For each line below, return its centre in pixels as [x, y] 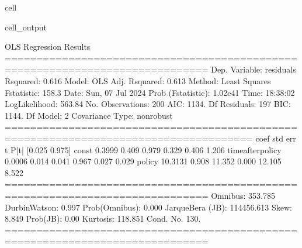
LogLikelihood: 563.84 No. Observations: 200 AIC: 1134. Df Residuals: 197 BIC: [148, 104]
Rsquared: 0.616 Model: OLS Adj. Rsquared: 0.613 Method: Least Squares [138, 80]
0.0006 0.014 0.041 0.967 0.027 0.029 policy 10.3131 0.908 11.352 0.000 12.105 [143, 161]
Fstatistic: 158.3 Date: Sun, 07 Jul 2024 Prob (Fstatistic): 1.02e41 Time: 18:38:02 [150, 92]
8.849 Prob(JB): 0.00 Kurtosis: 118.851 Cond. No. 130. [103, 218]
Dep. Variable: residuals [254, 69]
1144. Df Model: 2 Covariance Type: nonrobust [89, 115]
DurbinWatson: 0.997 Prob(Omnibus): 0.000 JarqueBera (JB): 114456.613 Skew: [148, 207]
